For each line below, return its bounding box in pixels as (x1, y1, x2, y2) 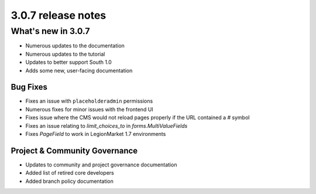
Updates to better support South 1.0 (25, 59, 112, 66)
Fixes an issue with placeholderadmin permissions (25, 97, 153, 105)
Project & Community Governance (11, 145, 138, 155)
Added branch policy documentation (25, 178, 114, 185)
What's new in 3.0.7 (11, 26, 90, 36)
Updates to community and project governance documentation (25, 161, 177, 168)
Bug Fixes (11, 82, 48, 92)
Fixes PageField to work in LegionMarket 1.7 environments (25, 131, 166, 138)
